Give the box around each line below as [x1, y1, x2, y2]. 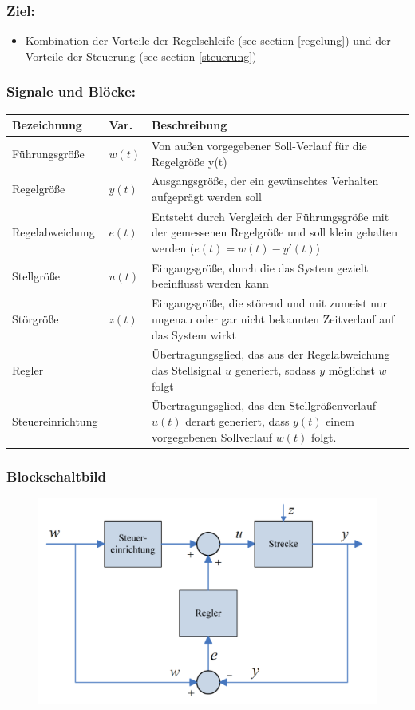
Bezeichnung [12, 117, 82, 133]
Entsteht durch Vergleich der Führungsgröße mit [152, 208, 389, 224]
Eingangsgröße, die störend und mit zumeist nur [152, 295, 387, 311]
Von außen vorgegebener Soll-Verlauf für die [152, 137, 367, 153]
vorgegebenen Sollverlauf [152, 428, 272, 445]
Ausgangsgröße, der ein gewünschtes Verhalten [152, 173, 379, 189]
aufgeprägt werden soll [152, 188, 262, 204]
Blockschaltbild [6, 466, 107, 486]
